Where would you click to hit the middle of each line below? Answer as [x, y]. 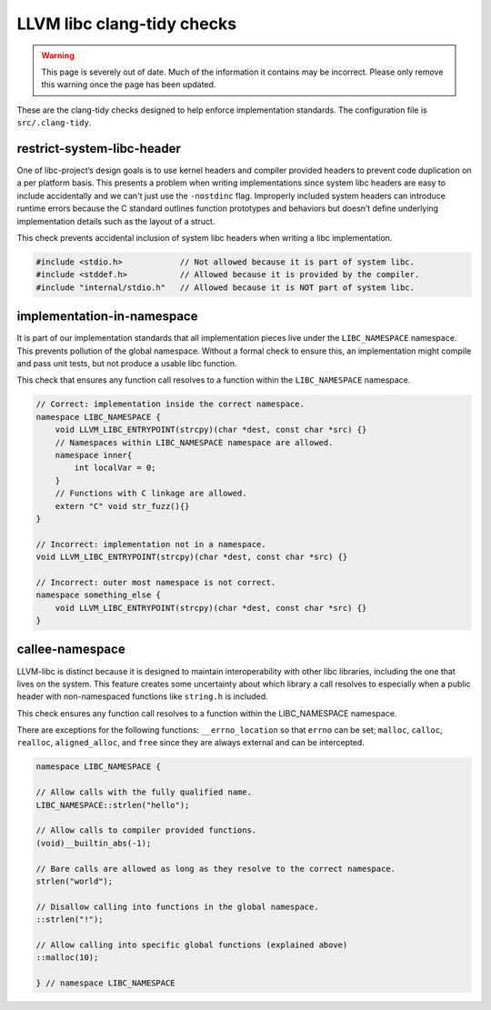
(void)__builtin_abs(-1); [94, 843]
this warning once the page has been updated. [129, 85]
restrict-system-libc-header [99, 149]
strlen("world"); [75, 881]
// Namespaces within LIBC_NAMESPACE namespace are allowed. [194, 442]
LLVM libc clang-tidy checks [126, 24]
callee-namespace [71, 650]
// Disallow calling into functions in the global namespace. [177, 906]
